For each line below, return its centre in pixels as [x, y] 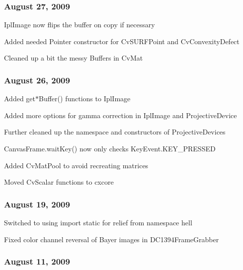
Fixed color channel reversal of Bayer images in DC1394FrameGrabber [112, 239]
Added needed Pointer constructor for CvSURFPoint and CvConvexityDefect [122, 41]
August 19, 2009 [37, 204]
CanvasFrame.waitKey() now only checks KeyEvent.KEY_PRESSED [110, 148]
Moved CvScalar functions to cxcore [59, 182]
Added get [20, 99]
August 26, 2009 [37, 80]
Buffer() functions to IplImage [85, 99]
